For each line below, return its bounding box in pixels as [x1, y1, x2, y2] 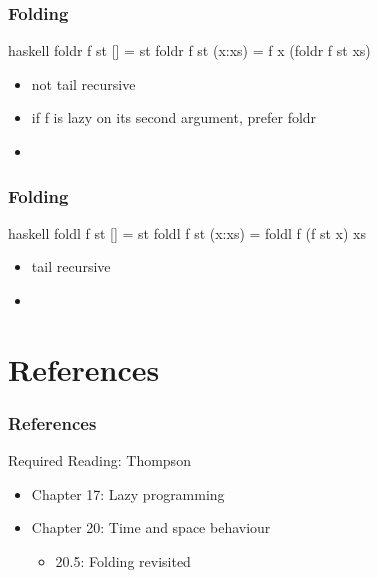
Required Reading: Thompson [8, 450, 191, 471]
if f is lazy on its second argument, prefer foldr [31, 107, 317, 128]
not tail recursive [31, 73, 136, 94]
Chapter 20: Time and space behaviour [31, 517, 271, 538]
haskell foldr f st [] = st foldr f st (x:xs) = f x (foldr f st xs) [8, 40, 371, 61]
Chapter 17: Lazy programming [31, 483, 225, 504]
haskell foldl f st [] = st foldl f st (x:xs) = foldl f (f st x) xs [8, 222, 366, 243]
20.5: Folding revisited [55, 550, 191, 571]
